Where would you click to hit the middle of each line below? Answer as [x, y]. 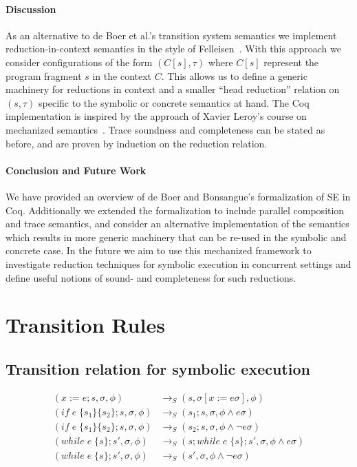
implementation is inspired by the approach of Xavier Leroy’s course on [156, 116]
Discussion [31, 9]
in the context [122, 75]
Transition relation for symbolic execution [158, 368]
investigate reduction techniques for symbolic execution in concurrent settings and [178, 263]
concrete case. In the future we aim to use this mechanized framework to [159, 250]
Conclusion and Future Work [76, 170]
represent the [291, 62]
